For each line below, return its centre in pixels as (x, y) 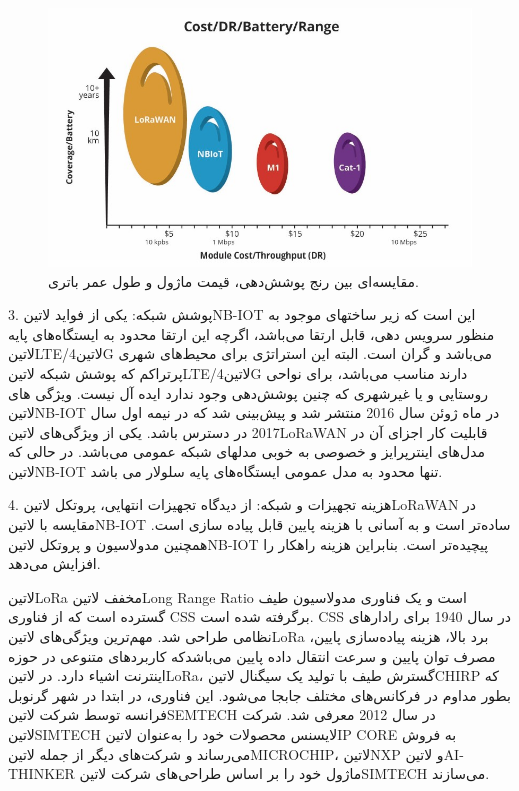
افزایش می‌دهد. (54, 563)
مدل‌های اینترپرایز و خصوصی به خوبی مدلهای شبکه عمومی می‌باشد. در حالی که (247, 451)
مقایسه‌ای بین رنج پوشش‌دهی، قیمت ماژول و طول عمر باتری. (233, 280)
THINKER (41, 773)
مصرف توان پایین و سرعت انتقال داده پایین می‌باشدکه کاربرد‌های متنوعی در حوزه (252, 655)
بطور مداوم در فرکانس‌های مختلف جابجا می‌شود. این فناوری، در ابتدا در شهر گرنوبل (259, 694)
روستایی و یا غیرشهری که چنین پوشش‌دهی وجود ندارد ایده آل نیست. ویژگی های (248, 392)
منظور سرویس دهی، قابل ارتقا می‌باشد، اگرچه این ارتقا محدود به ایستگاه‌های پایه (251, 333)
